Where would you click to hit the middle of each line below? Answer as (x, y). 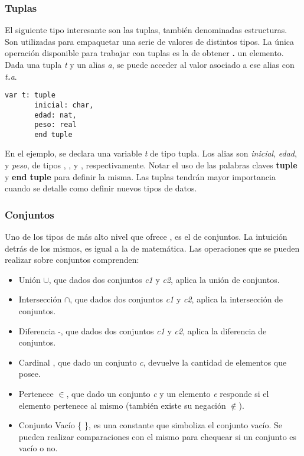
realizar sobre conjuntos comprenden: (72, 260)
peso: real (55, 125)
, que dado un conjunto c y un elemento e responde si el (168, 393)
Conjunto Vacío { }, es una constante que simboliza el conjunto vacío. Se (151, 425)
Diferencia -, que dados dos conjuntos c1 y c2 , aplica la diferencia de (143, 330)
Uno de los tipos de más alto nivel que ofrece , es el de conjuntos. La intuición (146, 237)
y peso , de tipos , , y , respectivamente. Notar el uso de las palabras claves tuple (151, 165)
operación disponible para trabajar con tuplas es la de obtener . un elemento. (144, 53)
